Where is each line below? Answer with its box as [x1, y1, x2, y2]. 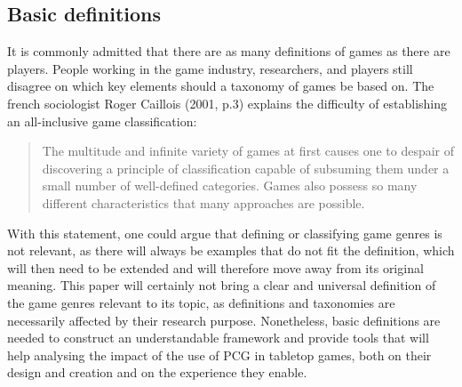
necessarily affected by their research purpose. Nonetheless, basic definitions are [7, 310, 441, 329]
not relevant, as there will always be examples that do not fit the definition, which [7, 241, 455, 260]
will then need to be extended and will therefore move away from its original [7, 258, 424, 277]
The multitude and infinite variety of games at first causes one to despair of [42, 141, 455, 160]
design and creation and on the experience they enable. [7, 363, 307, 382]
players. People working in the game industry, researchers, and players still [7, 59, 413, 77]
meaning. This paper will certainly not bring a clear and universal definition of [7, 276, 436, 294]
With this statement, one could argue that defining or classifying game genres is [7, 223, 442, 242]
